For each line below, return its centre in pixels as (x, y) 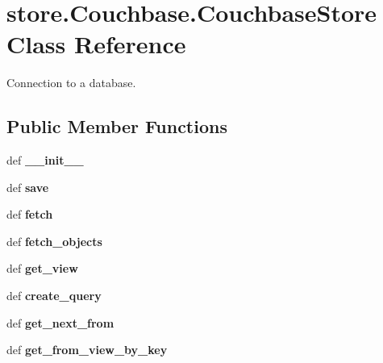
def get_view (42, 268)
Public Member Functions (117, 126)
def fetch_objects (54, 241)
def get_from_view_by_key (87, 350)
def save (28, 187)
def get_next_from (60, 322)
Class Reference (96, 44)
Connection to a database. (71, 83)
